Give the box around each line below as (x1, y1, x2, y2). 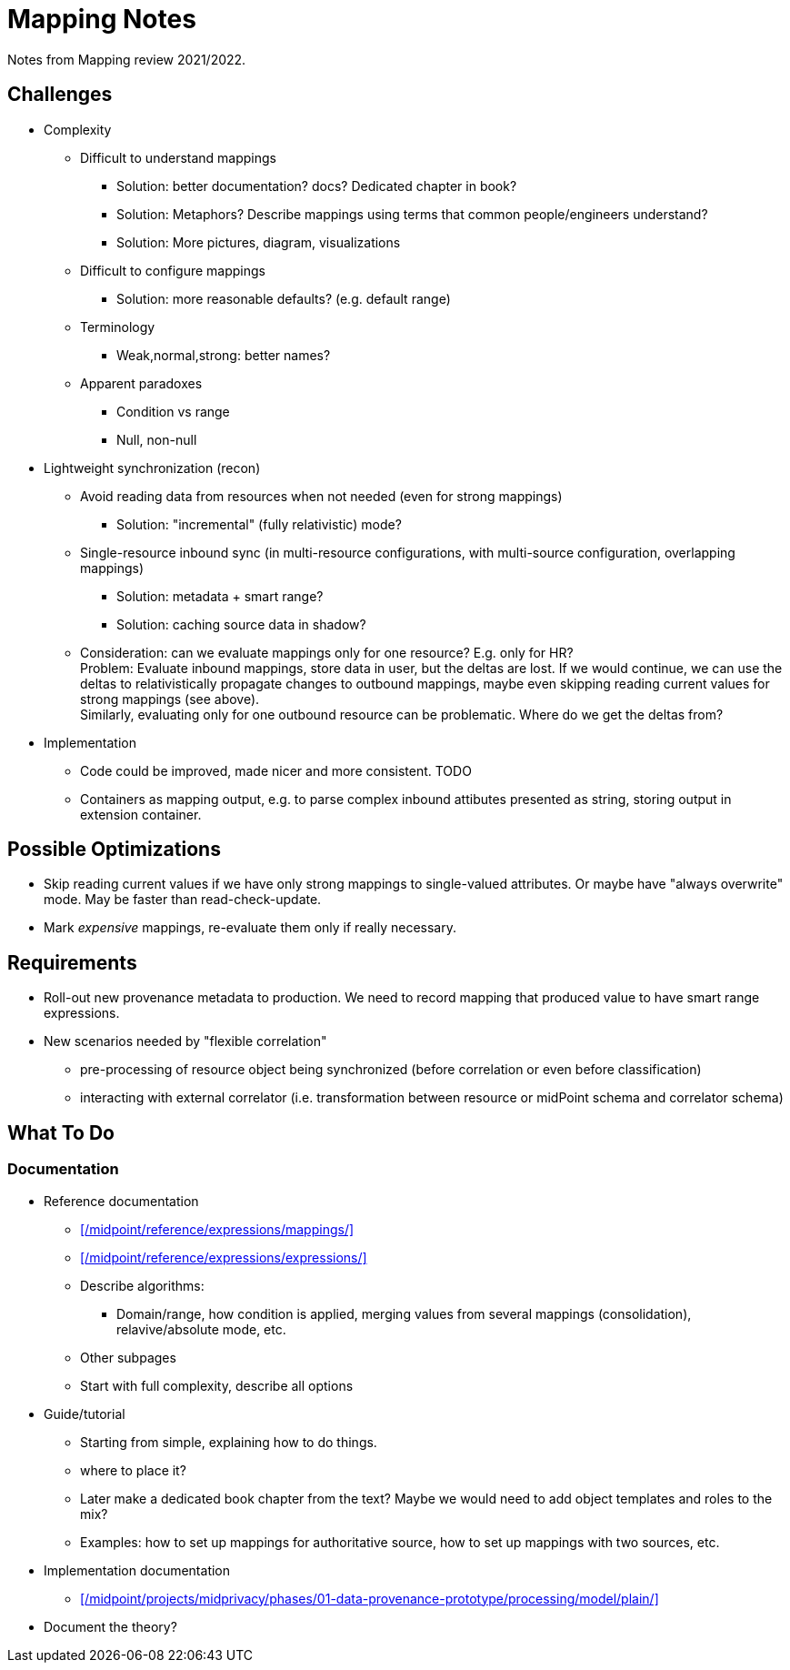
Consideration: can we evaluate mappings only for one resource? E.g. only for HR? (80, 644, 574, 660)
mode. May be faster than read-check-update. (44, 891, 322, 908)
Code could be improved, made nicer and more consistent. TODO (80, 762, 472, 779)
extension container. (80, 806, 202, 822)
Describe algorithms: (80, 1277, 205, 1293)
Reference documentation (44, 1192, 199, 1209)
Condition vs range (116, 403, 230, 419)
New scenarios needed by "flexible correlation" (44, 1033, 327, 1050)
